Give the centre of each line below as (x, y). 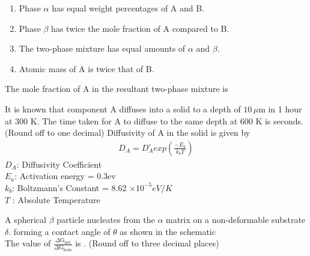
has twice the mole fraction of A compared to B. (140, 28)
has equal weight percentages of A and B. (128, 8)
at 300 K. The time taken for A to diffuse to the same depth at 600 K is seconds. (154, 120)
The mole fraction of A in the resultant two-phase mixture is (117, 89)
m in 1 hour (280, 108)
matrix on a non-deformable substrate (236, 220)
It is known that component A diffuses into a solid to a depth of (123, 108)
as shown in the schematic (168, 231)
